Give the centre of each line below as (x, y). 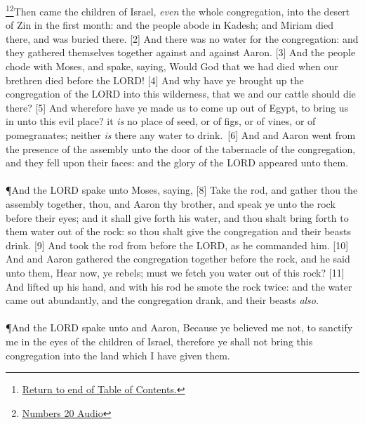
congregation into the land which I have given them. (118, 355)
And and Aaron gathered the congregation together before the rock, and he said (178, 259)
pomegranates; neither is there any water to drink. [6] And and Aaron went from (181, 135)
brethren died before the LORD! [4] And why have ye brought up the (155, 80)
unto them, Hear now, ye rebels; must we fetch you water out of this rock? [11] (175, 272)
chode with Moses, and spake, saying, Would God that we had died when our (172, 66)
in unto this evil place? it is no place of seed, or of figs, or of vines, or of (161, 121)
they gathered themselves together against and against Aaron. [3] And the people (181, 52)
